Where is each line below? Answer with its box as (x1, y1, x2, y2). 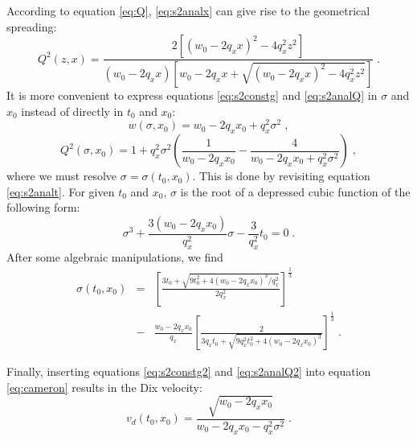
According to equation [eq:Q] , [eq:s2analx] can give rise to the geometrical (6, 2, 370, 19)
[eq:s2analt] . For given (6, 183, 115, 200)
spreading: (6, 18, 57, 35)
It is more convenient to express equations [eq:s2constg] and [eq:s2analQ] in (6, 87, 378, 104)
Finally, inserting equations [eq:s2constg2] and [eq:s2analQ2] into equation (6, 363, 371, 380)
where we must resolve (6, 167, 117, 184)
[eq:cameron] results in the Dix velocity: (6, 378, 202, 395)
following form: (6, 199, 80, 216)
